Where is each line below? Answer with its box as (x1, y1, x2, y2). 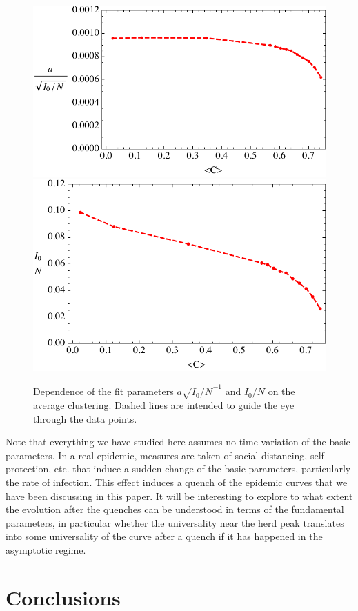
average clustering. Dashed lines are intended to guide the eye (33, 397, 295, 412)
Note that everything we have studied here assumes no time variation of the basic (6, 434, 350, 449)
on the (268, 384, 295, 399)
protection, (6, 461, 52, 476)
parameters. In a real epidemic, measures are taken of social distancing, (6, 448, 308, 462)
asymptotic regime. (6, 542, 86, 557)
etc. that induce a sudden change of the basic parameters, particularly (54, 461, 351, 476)
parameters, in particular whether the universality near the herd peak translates (6, 515, 344, 530)
